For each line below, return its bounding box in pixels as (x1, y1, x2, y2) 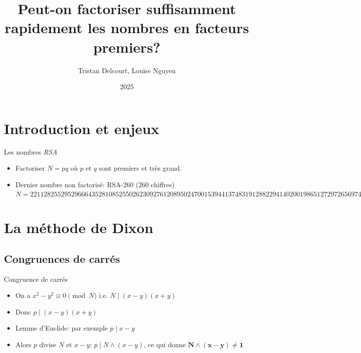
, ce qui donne (143, 339, 186, 349)
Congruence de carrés (4, 274, 68, 284)
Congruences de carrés (4, 251, 120, 266)
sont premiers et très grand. (99, 163, 182, 173)
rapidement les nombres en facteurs (4, 18, 249, 38)
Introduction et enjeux (4, 118, 160, 138)
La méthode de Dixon (4, 217, 154, 237)
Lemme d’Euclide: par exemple (15, 323, 108, 333)
